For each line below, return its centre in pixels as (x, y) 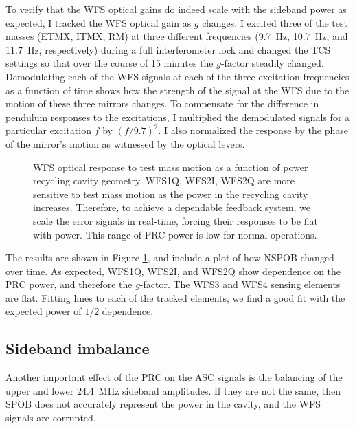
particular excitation (48, 130)
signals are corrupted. (51, 418)
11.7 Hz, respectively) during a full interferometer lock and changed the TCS (168, 49)
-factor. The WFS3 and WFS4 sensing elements (240, 284)
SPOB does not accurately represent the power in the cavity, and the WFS (163, 404)
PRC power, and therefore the (69, 284)
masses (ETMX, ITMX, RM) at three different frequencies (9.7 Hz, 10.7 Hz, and (177, 36)
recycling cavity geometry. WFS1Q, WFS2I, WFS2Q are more (164, 180)
